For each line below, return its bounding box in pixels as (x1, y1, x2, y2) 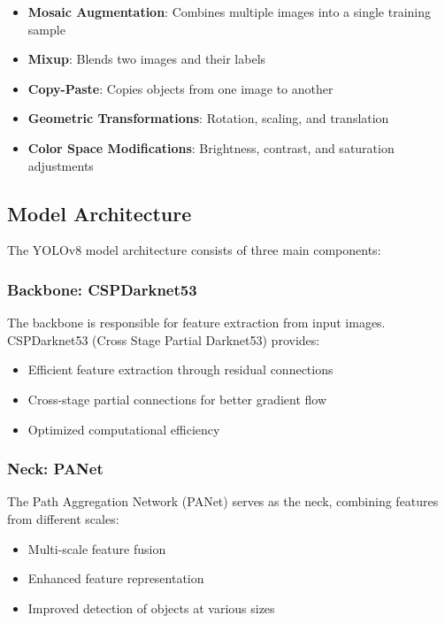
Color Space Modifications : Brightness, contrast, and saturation (27, 138, 395, 157)
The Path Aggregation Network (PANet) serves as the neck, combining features (7, 492, 439, 511)
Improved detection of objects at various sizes (27, 598, 275, 617)
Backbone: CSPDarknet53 (7, 278, 197, 300)
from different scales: (7, 509, 119, 527)
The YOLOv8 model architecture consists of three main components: (7, 241, 381, 259)
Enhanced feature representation (27, 569, 204, 588)
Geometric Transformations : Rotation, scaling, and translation (27, 109, 389, 127)
